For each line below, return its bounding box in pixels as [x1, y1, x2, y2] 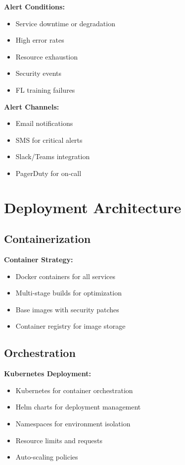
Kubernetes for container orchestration [15, 385, 133, 395]
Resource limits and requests [15, 435, 102, 445]
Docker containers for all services [15, 271, 116, 281]
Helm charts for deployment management [15, 402, 141, 412]
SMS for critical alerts [15, 134, 83, 145]
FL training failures [15, 84, 75, 95]
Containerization [4, 231, 91, 246]
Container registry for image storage [15, 321, 126, 331]
